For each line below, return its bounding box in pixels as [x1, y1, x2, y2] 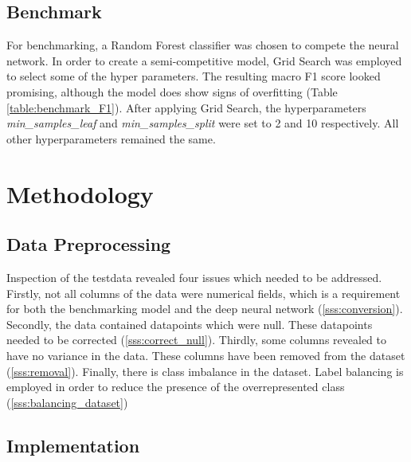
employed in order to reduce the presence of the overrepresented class [6, 378, 345, 395]
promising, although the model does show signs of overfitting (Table [6, 83, 338, 100]
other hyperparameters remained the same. [6, 130, 216, 147]
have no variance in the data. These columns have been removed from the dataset [6, 346, 405, 363]
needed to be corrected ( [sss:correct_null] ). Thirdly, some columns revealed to [6, 331, 387, 348]
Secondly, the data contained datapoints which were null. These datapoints [6, 315, 373, 332]
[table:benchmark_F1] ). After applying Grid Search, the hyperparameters [6, 99, 366, 115]
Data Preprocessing [6, 232, 171, 256]
